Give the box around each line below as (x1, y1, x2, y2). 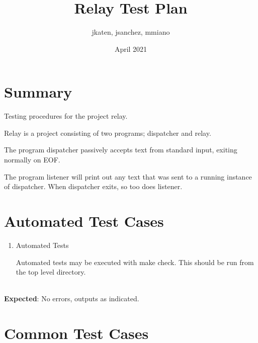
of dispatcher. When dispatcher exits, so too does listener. (4, 181, 183, 192)
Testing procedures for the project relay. (4, 111, 128, 121)
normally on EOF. (4, 154, 60, 165)
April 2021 (114, 43, 147, 54)
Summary (4, 81, 72, 102)
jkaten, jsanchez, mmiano (92, 27, 170, 37)
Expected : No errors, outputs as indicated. (4, 293, 139, 304)
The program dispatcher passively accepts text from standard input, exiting (4, 144, 237, 155)
